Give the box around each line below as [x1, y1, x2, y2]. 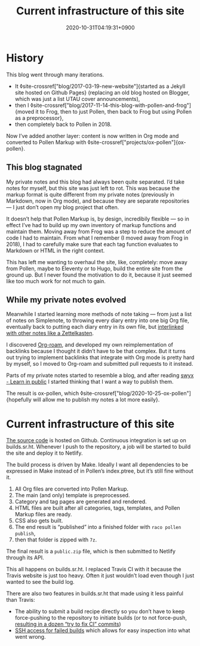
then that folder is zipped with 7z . [14, 536, 97, 543]
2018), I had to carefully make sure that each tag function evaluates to [6, 240, 179, 247]
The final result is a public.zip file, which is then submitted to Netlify [6, 548, 176, 555]
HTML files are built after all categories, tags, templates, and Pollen [14, 504, 180, 512]
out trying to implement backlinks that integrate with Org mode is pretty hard [6, 354, 195, 361]
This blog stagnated [6, 163, 82, 173]
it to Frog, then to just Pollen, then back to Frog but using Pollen [35, 108, 192, 115]
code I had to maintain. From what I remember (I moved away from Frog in [6, 234, 189, 241]
